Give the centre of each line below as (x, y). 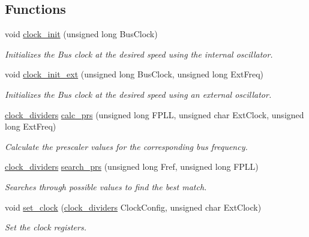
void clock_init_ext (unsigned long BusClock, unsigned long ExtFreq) (134, 74)
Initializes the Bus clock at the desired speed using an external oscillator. (138, 94)
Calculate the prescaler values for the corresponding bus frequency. (126, 146)
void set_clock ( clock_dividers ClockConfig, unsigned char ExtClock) (133, 207)
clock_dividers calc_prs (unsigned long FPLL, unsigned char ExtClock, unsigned (154, 114)
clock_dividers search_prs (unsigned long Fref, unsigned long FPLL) (132, 166)
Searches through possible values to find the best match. (106, 186)
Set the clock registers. (46, 227)
